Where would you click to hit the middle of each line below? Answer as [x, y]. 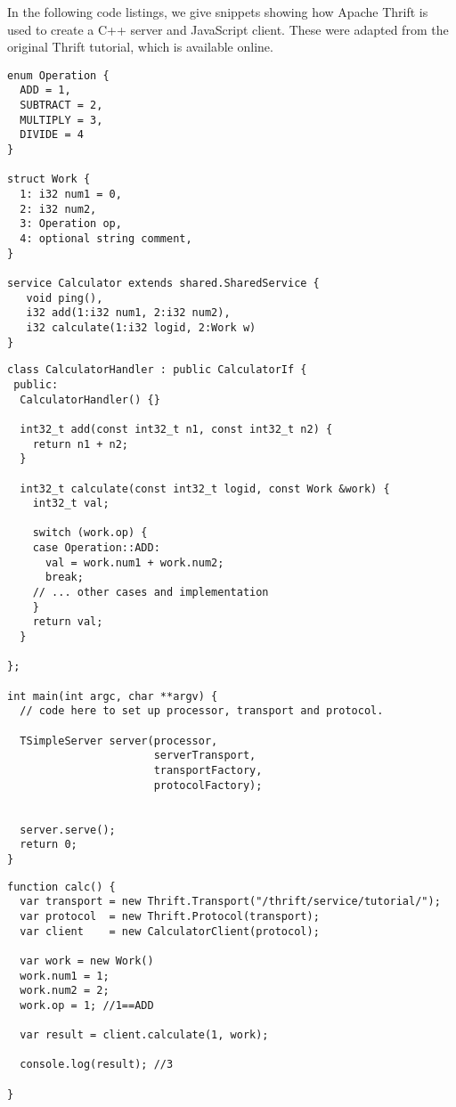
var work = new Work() [87, 960]
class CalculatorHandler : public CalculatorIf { [157, 370]
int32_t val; [71, 504]
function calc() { [61, 887]
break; [64, 578]
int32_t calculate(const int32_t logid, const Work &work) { [205, 488]
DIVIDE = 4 [52, 135]
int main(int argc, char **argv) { [113, 696]
